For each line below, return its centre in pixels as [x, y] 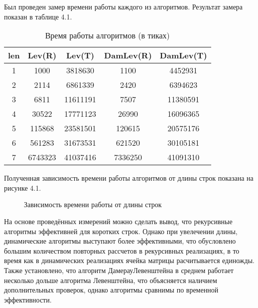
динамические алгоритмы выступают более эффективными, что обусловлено [120, 241]
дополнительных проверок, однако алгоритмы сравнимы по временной [111, 290]
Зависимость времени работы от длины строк [93, 204]
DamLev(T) [183, 55]
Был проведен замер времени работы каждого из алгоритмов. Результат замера [124, 6]
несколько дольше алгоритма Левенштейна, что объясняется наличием [111, 280]
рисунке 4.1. [23, 187]
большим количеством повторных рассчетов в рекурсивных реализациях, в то [122, 250]
